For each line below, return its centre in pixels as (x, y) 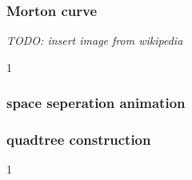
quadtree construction (79, 140)
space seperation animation (96, 103)
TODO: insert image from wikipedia (95, 40)
